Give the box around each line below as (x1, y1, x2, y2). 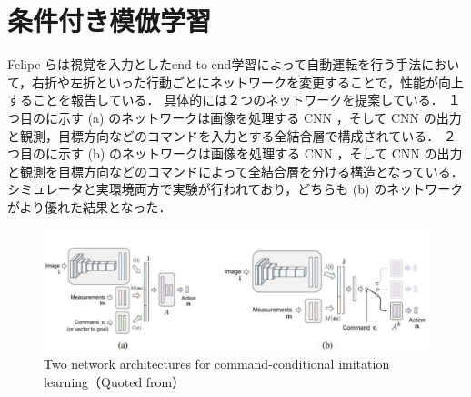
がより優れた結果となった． (7, 197, 172, 216)
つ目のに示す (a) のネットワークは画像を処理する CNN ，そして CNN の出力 (7, 107, 462, 127)
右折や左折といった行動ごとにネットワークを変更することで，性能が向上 (32, 72, 465, 91)
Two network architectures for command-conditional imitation (44, 354, 390, 373)
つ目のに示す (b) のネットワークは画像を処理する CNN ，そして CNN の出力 (7, 144, 463, 163)
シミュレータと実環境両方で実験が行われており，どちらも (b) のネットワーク (7, 179, 464, 198)
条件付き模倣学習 (7, 2, 212, 39)
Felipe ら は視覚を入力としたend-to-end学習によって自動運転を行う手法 (7, 55, 422, 74)
